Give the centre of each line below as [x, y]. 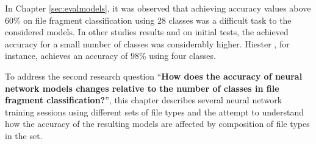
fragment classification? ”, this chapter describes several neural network [144, 100]
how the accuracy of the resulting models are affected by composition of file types [157, 124]
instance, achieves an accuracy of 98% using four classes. [110, 56]
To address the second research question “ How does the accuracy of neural [154, 76]
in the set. [24, 135]
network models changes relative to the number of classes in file [142, 88]
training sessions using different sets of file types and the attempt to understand [155, 111]
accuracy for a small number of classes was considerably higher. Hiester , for [147, 43]
